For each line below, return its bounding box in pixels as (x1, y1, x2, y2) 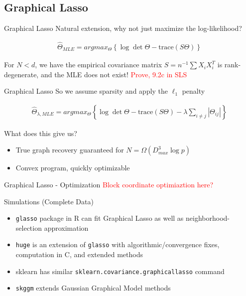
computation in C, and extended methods (15, 249, 143, 260)
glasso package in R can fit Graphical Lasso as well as (15, 213, 184, 223)
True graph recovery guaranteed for (15, 145, 124, 155)
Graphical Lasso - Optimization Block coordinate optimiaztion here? (4, 179, 214, 190)
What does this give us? (4, 128, 77, 138)
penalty (182, 86, 205, 96)
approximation (44, 222, 89, 233)
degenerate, (4, 69, 39, 79)
